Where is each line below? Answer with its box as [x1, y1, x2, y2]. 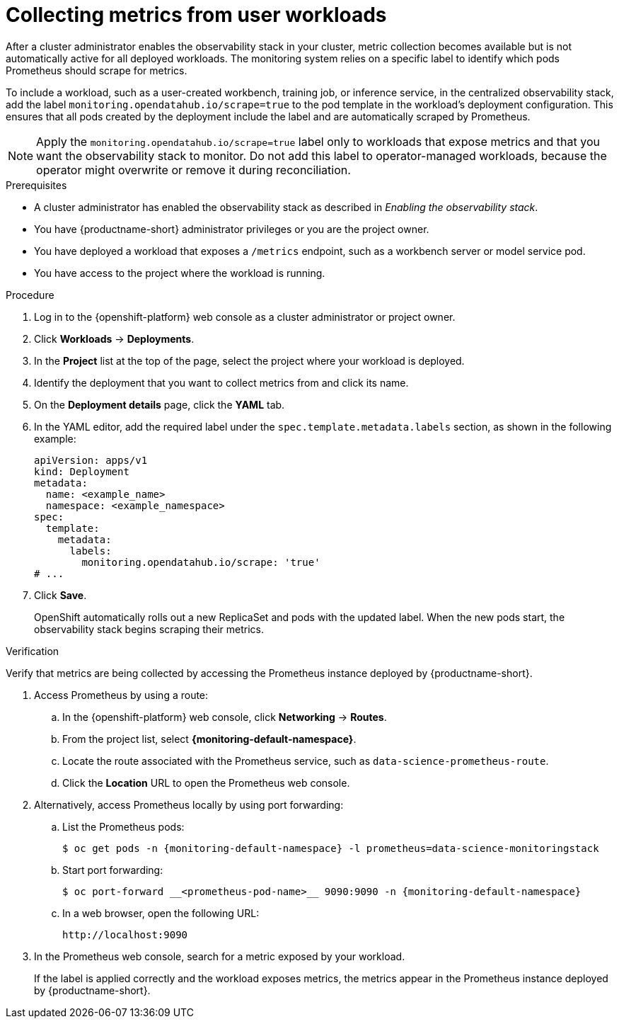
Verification [6, 644, 59, 657]
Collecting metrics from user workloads [6, 3, 387, 27]
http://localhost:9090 [62, 928, 188, 940]
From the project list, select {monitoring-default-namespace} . [62, 732, 357, 745]
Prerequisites [6, 178, 67, 191]
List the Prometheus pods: [62, 820, 185, 833]
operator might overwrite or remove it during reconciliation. [36, 162, 351, 177]
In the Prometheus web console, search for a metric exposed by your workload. [34, 950, 405, 962]
